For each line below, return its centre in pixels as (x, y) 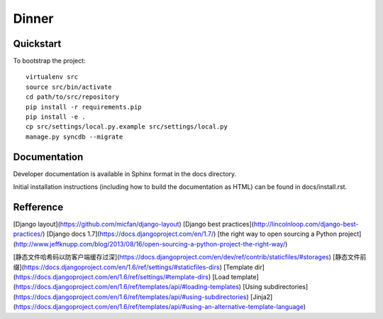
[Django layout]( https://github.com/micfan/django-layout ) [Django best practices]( (134, 224)
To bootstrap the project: (49, 61)
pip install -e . (56, 117)
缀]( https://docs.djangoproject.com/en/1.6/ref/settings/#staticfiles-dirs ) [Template (133, 267)
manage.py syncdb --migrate (74, 136)
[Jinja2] (262, 297)
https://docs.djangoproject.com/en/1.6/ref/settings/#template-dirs (112, 276)
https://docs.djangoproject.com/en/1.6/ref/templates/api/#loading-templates (127, 287)
